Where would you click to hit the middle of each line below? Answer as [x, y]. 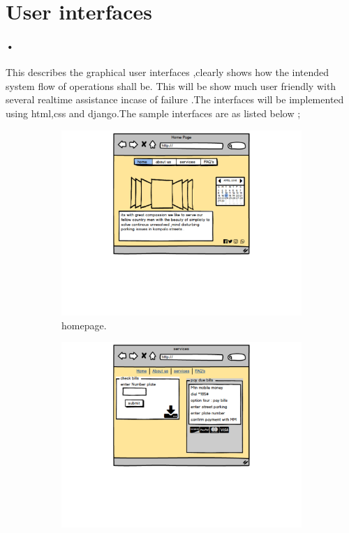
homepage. [84, 325]
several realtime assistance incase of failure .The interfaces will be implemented [175, 99]
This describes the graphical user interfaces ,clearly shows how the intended [168, 72]
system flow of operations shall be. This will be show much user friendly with [171, 85]
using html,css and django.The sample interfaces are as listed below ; [153, 113]
